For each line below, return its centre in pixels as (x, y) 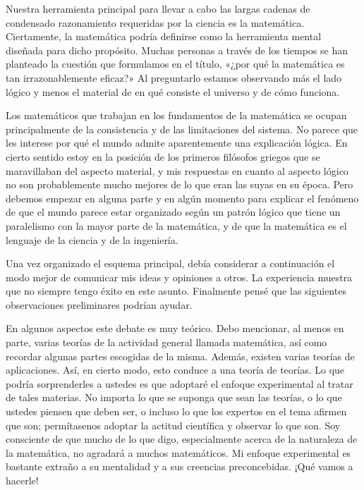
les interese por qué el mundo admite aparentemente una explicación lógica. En (177, 143)
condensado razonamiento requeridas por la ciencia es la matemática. (155, 22)
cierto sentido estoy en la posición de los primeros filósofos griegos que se (163, 156)
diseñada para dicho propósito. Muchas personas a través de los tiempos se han (177, 50)
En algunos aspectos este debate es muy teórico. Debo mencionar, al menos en (175, 328)
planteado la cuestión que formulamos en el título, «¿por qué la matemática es (175, 64)
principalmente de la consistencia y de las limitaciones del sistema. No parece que (182, 129)
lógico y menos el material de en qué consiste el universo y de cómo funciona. (173, 91)
